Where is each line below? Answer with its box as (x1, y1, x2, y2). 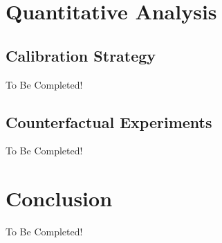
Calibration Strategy (6, 44, 156, 66)
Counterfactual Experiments (6, 111, 212, 132)
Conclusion (6, 184, 113, 213)
